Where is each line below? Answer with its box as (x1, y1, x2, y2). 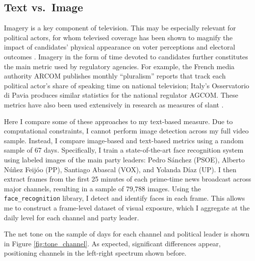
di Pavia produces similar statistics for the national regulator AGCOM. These (4, 90, 238, 100)
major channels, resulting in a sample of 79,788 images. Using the (4, 183, 201, 193)
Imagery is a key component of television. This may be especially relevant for (4, 23, 236, 33)
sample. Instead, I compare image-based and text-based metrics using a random (4, 135, 244, 145)
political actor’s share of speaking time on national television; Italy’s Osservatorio (4, 80, 250, 90)
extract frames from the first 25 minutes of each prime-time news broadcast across (4, 174, 251, 184)
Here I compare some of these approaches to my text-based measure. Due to (4, 116, 233, 126)
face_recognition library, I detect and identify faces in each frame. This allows (4, 193, 245, 203)
